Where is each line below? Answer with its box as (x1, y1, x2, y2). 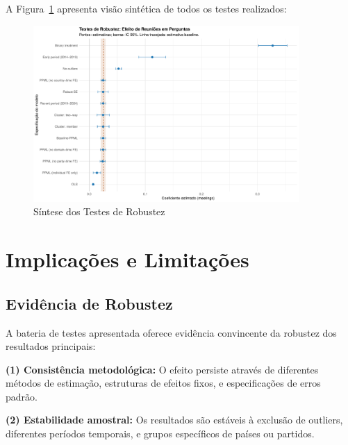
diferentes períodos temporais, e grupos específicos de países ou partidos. (6, 426, 315, 441)
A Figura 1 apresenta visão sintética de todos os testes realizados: (6, 1, 287, 15)
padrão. (6, 389, 38, 403)
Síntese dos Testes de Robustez (33, 204, 165, 219)
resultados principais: (6, 339, 96, 353)
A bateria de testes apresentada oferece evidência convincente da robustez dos (6, 325, 337, 339)
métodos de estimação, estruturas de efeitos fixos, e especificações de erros (6, 376, 321, 390)
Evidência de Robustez (6, 292, 173, 314)
